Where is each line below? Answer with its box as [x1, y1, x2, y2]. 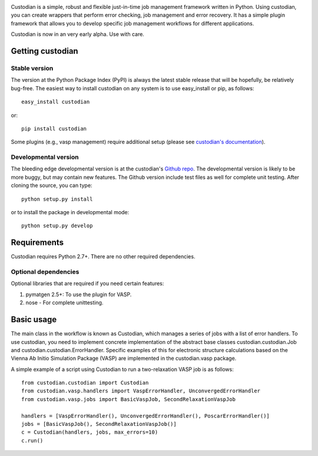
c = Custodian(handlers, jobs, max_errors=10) [21, 429, 158, 436]
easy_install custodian [21, 99, 90, 106]
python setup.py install [21, 195, 93, 202]
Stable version [11, 64, 54, 72]
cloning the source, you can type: [11, 182, 92, 189]
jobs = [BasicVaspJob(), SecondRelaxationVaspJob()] [21, 421, 177, 428]
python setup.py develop [21, 222, 93, 229]
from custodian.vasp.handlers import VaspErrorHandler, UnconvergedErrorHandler [21, 388, 261, 395]
